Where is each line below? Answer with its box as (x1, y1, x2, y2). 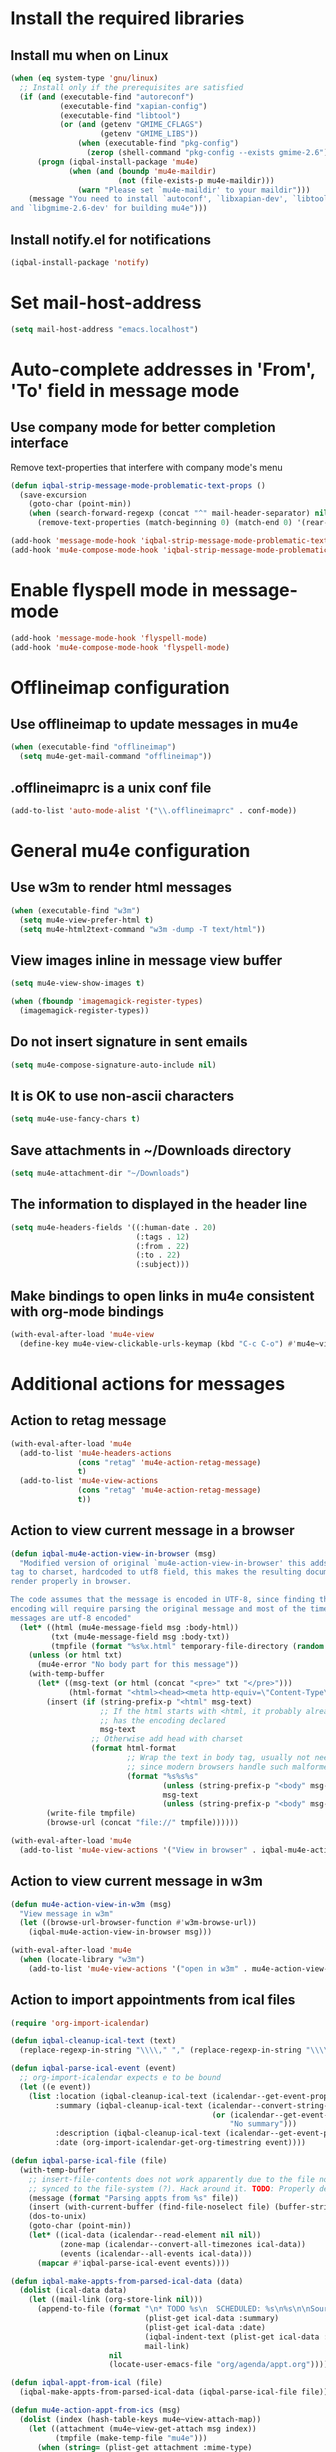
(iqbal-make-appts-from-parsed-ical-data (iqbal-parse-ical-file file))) (19, 2387, 333, 2397)
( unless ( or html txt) (28, 1650, 123, 1661)
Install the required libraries (10, 7, 245, 30)
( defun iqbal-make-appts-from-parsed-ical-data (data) (10, 2276, 244, 2286)
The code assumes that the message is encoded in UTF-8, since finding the (10, 1595, 333, 1605)
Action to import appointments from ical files (10, 1992, 296, 2009)
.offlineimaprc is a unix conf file (10, 779, 212, 796)
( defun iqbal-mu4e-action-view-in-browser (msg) (10, 1548, 217, 1559)
